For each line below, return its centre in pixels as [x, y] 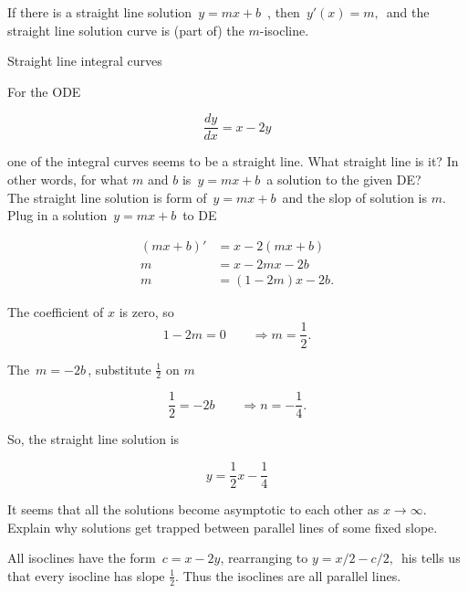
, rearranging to [264, 558]
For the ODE [44, 91]
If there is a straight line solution [100, 12]
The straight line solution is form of [107, 197]
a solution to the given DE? [344, 180]
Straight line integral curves [85, 61]
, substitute [120, 369]
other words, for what [68, 180]
